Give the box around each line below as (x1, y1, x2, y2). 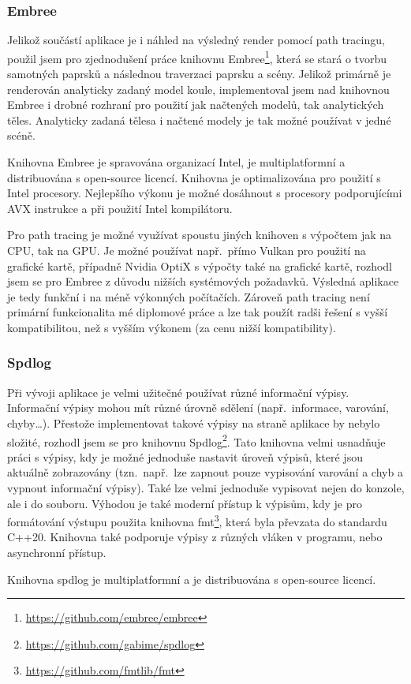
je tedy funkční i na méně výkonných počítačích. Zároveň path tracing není (7, 288, 370, 305)
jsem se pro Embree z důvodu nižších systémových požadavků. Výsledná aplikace (7, 273, 399, 290)
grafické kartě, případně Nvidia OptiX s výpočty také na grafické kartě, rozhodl (7, 257, 393, 274)
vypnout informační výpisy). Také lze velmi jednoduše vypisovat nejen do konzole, (7, 480, 405, 495)
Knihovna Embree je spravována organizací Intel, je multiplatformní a (7, 154, 346, 170)
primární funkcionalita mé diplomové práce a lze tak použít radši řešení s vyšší (7, 304, 388, 320)
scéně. (7, 127, 35, 144)
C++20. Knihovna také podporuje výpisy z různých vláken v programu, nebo (7, 529, 383, 545)
